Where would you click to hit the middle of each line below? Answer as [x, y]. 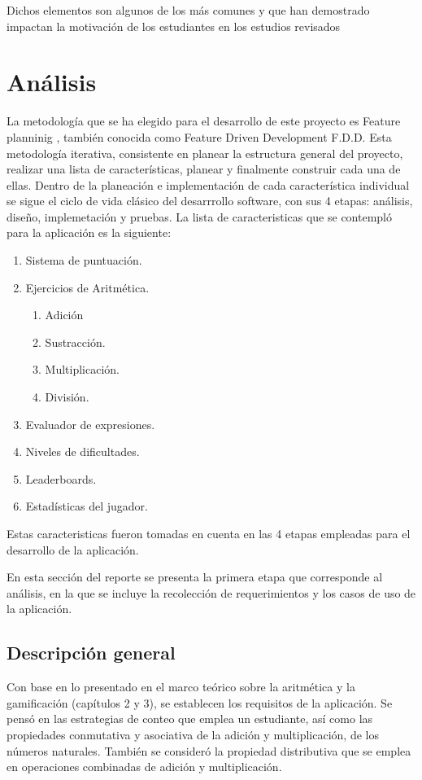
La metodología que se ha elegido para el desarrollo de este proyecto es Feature [204, 121]
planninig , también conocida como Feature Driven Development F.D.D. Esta [199, 136]
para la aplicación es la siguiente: [89, 232]
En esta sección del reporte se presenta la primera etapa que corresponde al [195, 577]
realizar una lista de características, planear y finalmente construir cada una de [204, 169]
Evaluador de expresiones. [90, 424]
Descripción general [91, 653]
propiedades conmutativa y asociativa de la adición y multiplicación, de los [193, 734]
